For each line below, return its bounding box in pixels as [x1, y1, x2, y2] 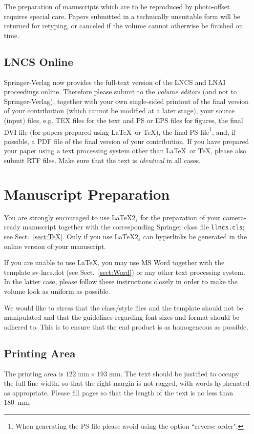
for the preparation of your [140, 212, 221, 222]
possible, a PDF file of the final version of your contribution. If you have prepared [4, 136, 249, 146]
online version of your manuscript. [4, 241, 106, 251]
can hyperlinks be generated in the [143, 231, 247, 241]
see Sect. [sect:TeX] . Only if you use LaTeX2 [4, 231, 138, 241]
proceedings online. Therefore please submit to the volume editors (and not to [4, 86, 237, 97]
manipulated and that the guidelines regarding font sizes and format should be [4, 312, 239, 322]
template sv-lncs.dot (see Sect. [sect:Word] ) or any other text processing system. [4, 267, 245, 277]
